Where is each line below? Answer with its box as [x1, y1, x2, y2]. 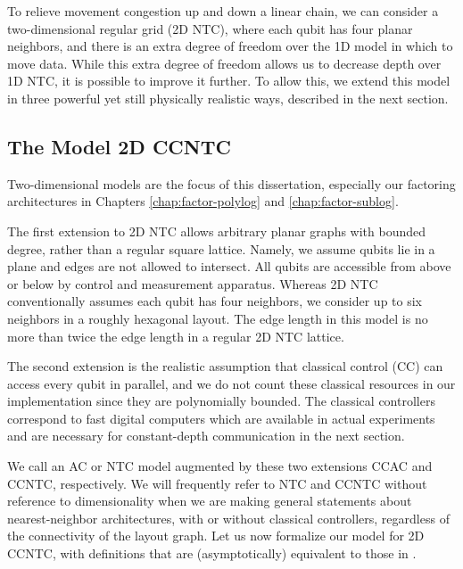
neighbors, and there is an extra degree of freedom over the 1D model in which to [7, 37, 453, 55]
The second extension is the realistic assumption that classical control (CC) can [7, 357, 443, 375]
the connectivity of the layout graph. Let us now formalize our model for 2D [7, 526, 425, 545]
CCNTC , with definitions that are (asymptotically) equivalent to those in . [7, 544, 417, 563]
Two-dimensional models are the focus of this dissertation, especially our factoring [7, 174, 456, 193]
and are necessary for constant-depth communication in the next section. [7, 426, 405, 445]
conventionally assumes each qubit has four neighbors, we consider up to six [7, 292, 422, 310]
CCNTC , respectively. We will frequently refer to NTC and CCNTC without [7, 474, 427, 492]
